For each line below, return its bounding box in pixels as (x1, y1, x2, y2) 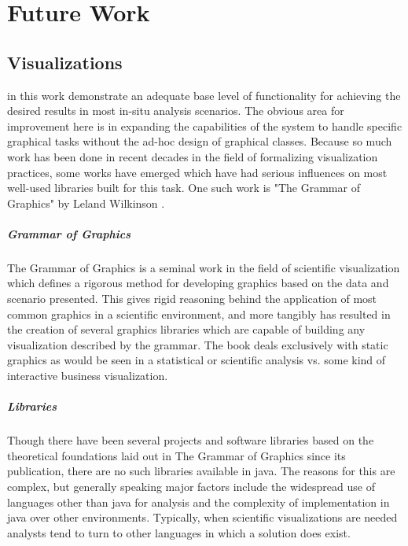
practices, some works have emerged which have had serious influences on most (7, 164, 388, 180)
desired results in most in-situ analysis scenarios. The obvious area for (7, 102, 344, 119)
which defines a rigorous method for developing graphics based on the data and (7, 275, 389, 291)
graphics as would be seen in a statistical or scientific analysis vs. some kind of (7, 352, 386, 368)
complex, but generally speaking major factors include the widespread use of (7, 478, 375, 494)
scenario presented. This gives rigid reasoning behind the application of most (7, 290, 377, 307)
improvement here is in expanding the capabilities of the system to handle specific (7, 117, 402, 134)
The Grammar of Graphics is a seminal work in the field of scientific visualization (7, 259, 400, 275)
